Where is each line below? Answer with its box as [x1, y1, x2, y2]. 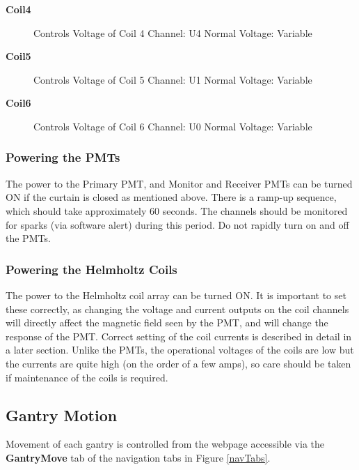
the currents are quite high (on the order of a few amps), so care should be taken [6, 356, 351, 370]
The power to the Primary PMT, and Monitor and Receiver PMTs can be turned [6, 176, 353, 190]
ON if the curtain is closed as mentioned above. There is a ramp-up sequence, [6, 190, 337, 204]
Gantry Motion [6, 404, 118, 425]
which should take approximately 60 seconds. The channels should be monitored [6, 203, 348, 218]
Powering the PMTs [6, 149, 120, 166]
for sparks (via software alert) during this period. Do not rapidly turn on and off [6, 217, 349, 232]
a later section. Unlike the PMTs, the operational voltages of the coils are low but [6, 342, 354, 357]
